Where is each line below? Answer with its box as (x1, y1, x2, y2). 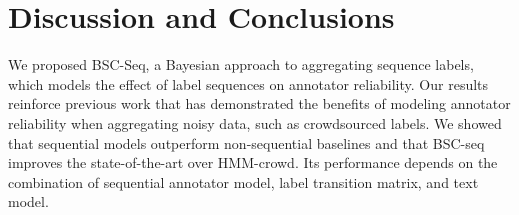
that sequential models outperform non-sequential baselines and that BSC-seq (8, 132, 485, 153)
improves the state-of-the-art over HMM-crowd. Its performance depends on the (8, 152, 498, 173)
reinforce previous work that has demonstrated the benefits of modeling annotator (8, 93, 511, 114)
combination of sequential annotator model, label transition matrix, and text (8, 171, 479, 192)
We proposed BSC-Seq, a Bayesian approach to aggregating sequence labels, (8, 54, 474, 75)
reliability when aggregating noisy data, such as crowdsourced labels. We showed (8, 112, 502, 133)
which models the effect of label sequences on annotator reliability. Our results (8, 73, 489, 94)
